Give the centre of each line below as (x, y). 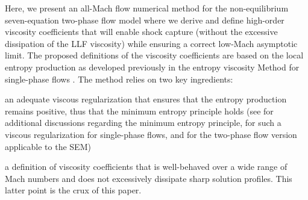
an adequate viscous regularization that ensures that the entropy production (146, 99)
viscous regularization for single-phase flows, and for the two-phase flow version (151, 134)
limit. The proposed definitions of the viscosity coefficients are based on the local (154, 55)
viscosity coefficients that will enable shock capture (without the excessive (141, 32)
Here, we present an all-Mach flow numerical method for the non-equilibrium (147, 8)
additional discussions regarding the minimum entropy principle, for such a (143, 123)
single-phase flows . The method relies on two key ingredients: (119, 79)
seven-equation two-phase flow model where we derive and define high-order (145, 20)
